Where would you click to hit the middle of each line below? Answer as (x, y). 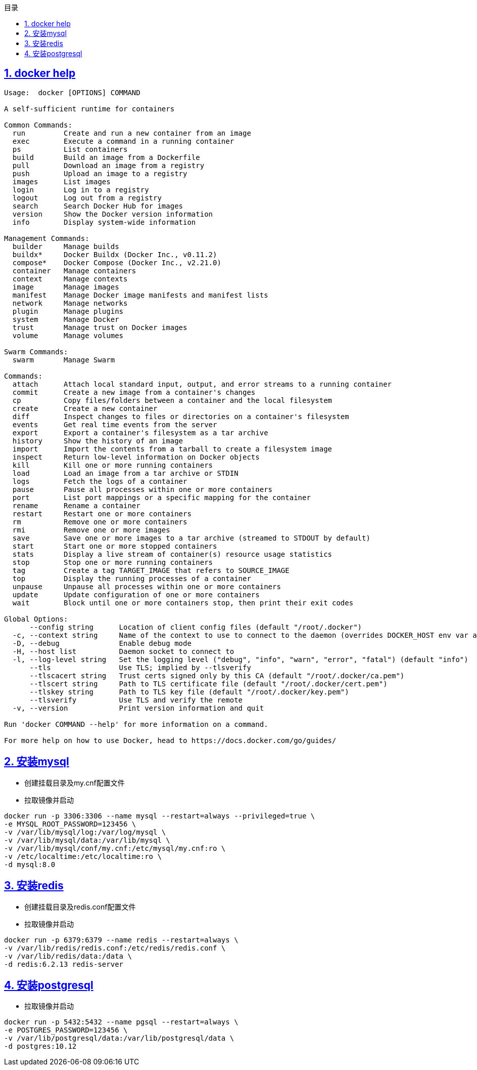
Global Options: (36, 619)
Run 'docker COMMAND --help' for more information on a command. (136, 724)
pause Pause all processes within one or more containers (142, 489)
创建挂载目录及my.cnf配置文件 (75, 783)
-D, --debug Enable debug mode (102, 643)
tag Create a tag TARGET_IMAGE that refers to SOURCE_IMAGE (151, 570)
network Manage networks (70, 303)
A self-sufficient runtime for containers (89, 109)
